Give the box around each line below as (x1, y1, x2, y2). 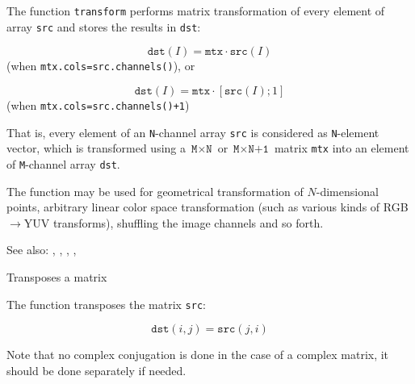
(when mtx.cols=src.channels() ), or (6, 57, 195, 74)
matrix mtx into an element (274, 140, 409, 157)
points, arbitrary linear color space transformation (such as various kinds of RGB (6, 198, 409, 215)
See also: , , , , (6, 241, 77, 258)
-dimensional (316, 182, 379, 199)
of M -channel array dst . (6, 155, 120, 172)
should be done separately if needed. (6, 361, 187, 378)
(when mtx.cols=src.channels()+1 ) (6, 96, 190, 113)
